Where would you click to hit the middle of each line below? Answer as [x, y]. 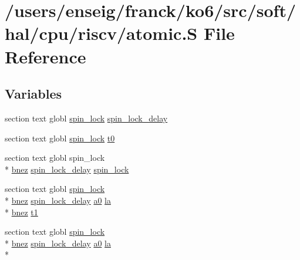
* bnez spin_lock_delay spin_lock [67, 169]
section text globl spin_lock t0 [60, 138]
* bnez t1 [21, 212]
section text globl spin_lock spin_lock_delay [86, 118]
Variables [33, 94]
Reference [45, 56]
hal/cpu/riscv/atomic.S [101, 33]
